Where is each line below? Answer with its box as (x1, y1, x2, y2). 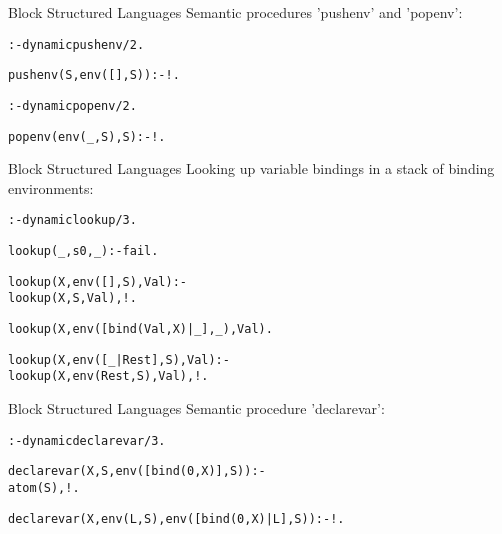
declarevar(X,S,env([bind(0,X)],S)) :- (8, 464, 266, 479)
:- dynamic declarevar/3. (8, 433, 166, 448)
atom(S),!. (8, 480, 80, 495)
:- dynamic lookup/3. (8, 213, 137, 228)
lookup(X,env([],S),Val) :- (8, 274, 187, 289)
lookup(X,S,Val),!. (8, 291, 137, 306)
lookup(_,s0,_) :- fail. (8, 244, 159, 259)
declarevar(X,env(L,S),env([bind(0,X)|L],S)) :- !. (8, 511, 345, 526)
